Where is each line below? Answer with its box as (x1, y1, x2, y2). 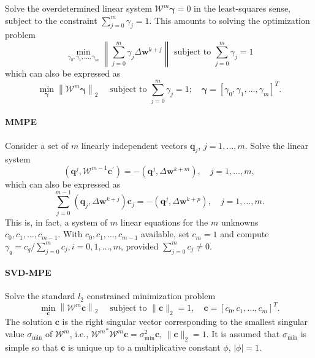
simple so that (5, 341, 58, 354)
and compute (220, 227, 269, 240)
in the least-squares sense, (194, 2, 290, 14)
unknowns (221, 215, 259, 228)
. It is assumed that (206, 327, 280, 340)
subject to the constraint (5, 13, 97, 26)
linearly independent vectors (81, 139, 188, 151)
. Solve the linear (245, 139, 309, 151)
